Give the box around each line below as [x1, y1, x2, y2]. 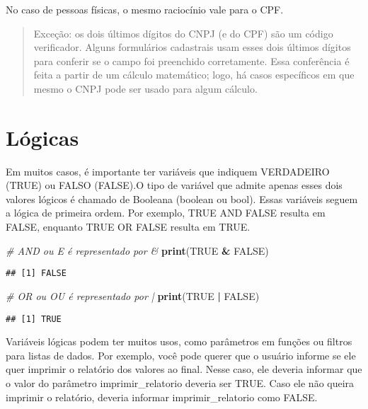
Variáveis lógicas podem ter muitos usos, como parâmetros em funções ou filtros [6, 334, 352, 349]
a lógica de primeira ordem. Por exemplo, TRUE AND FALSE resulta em [6, 205, 326, 220]
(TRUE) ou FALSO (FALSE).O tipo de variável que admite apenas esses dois [6, 178, 343, 192]
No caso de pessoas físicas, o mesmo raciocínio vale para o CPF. [6, 2, 284, 16]
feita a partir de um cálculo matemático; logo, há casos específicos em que [33, 67, 355, 82]
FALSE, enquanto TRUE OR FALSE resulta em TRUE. [6, 219, 251, 234]
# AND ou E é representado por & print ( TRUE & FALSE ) [6, 243, 269, 258]
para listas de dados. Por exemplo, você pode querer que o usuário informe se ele [6, 347, 356, 362]
